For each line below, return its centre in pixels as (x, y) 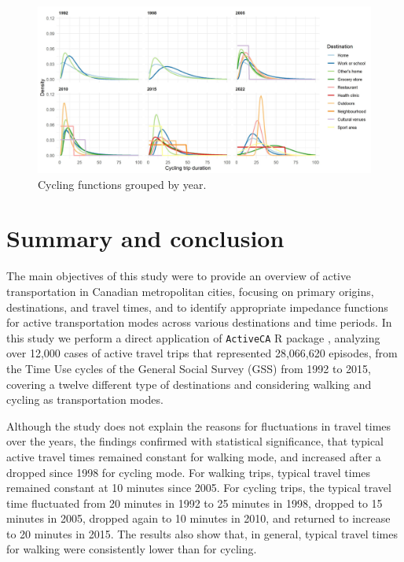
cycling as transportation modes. (85, 399)
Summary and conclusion (145, 238)
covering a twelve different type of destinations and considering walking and (189, 384)
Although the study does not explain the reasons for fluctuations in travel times (199, 425)
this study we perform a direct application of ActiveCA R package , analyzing (193, 337)
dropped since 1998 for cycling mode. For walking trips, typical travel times (189, 472)
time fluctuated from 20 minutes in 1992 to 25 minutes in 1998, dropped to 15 (195, 503)
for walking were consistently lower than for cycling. (132, 549)
